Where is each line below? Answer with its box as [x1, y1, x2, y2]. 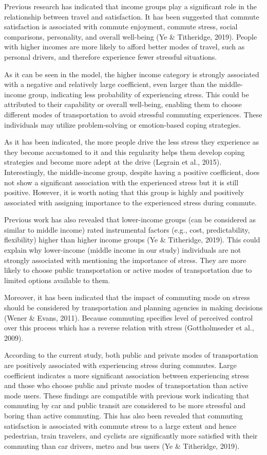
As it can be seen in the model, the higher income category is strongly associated [4, 68, 259, 79]
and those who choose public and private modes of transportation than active [4, 380, 248, 391]
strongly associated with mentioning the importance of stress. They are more [4, 254, 246, 265]
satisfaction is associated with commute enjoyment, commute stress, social [4, 21, 238, 32]
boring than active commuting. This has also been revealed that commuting [4, 410, 243, 421]
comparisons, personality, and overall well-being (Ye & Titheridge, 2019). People [4, 31, 257, 42]
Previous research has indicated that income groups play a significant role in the [4, 1, 257, 11]
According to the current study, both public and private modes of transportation [4, 349, 258, 360]
